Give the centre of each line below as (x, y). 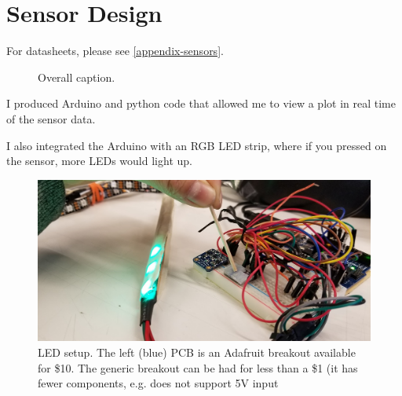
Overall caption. (77, 77)
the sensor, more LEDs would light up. (99, 161)
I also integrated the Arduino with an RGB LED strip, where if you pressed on (197, 145)
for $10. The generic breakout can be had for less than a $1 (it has (198, 367)
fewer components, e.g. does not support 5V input (158, 383)
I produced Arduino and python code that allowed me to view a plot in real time (201, 103)
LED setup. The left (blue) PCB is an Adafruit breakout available (197, 352)
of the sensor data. (51, 118)
